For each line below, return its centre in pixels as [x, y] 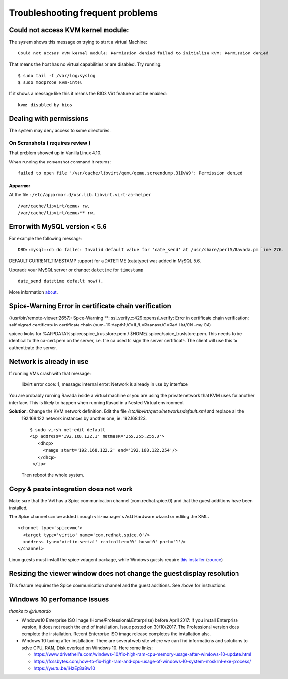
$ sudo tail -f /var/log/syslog [57, 76]
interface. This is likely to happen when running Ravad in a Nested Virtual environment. [97, 402]
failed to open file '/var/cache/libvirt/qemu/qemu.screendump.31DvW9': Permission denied [130, 173]
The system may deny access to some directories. [60, 131]
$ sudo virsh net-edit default [68, 429]
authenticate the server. [33, 347]
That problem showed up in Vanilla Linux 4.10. [55, 153]
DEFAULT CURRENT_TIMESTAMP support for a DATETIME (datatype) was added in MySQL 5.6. [105, 261]
